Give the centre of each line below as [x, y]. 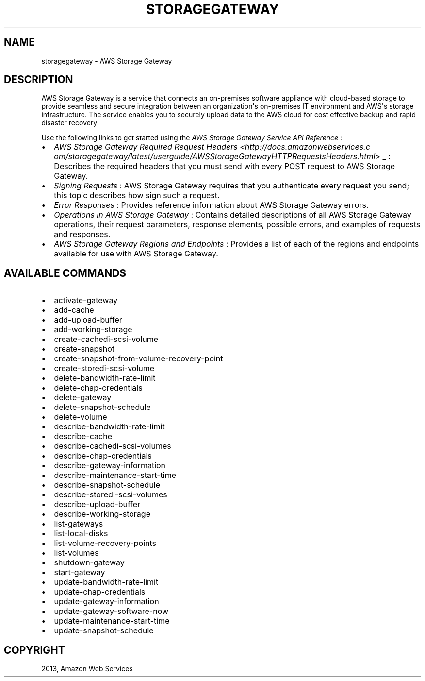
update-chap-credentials [100, 592]
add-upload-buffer [88, 320]
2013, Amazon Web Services [87, 669]
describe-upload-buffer [97, 504]
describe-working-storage [102, 514]
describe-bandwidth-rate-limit [109, 427]
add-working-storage [93, 330]
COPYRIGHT [34, 650]
